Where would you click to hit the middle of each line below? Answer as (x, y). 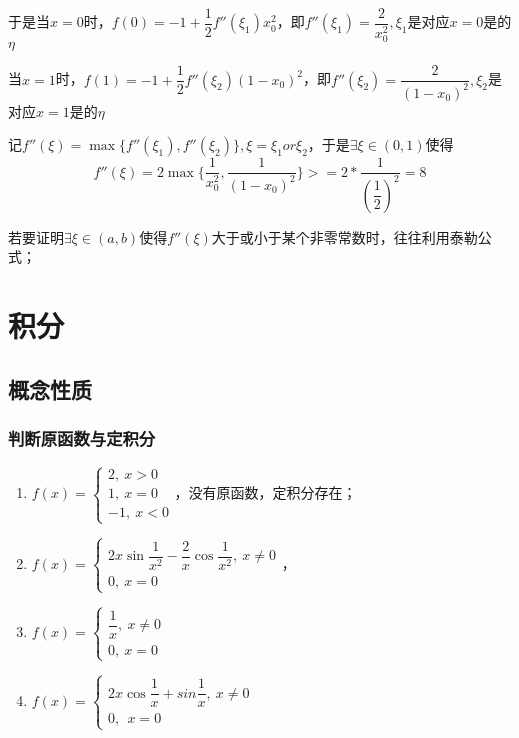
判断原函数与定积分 (82, 437)
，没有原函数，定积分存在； (265, 492)
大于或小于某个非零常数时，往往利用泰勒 (344, 236)
